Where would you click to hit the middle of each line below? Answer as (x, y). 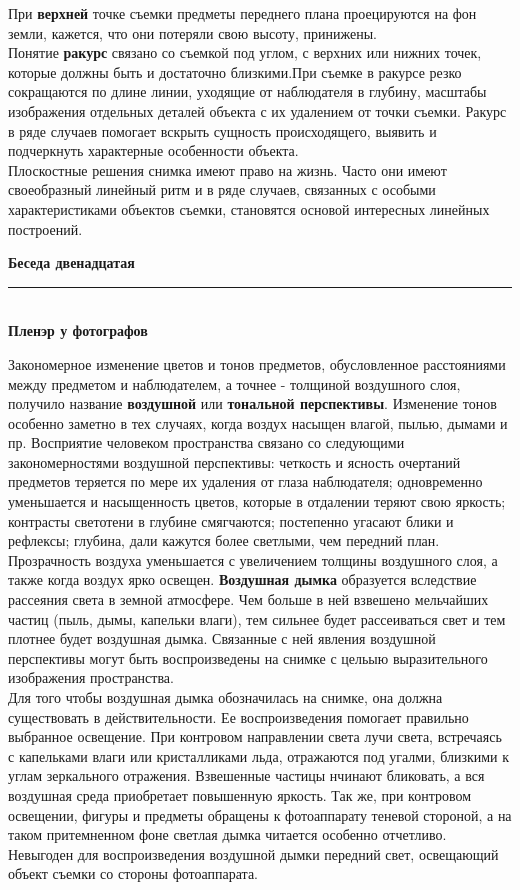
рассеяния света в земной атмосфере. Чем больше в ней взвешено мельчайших (248, 599)
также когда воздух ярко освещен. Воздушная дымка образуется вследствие (242, 579)
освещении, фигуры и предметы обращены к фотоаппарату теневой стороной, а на (260, 814)
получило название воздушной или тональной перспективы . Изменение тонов (252, 403)
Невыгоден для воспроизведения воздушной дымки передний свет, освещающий (253, 853)
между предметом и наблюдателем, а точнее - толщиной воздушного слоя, (234, 383)
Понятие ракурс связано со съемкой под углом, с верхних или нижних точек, (245, 52)
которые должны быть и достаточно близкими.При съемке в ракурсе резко (235, 71)
